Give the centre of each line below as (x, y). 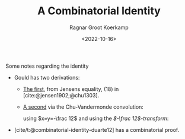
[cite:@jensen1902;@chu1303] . (61, 95)
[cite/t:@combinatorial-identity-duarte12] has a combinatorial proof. (97, 129)
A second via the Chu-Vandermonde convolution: (83, 107)
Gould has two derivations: (47, 77)
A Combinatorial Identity (99, 11)
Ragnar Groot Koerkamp (99, 27)
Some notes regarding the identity (47, 66)
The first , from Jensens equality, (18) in (71, 89)
